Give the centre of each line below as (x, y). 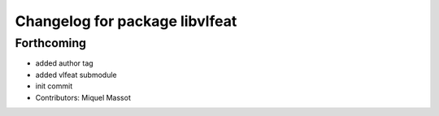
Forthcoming (51, 43)
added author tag (64, 63)
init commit (54, 86)
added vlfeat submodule (76, 75)
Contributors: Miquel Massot (83, 97)
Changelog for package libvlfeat (126, 21)
